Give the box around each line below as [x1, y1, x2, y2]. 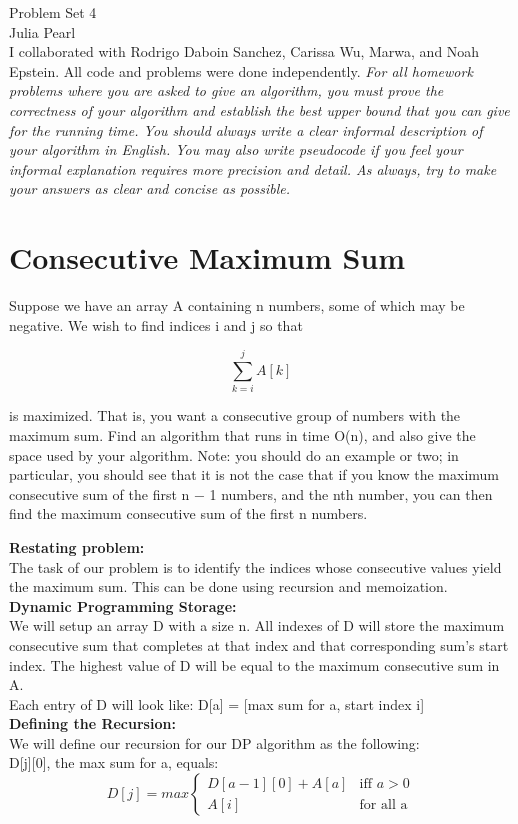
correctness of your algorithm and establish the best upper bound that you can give [9, 99, 510, 120]
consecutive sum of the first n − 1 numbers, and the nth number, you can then [9, 483, 493, 504]
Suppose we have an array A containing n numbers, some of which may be [9, 295, 465, 316]
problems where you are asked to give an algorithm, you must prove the [9, 80, 444, 101]
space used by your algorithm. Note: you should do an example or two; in [9, 444, 459, 465]
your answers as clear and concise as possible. [9, 178, 291, 199]
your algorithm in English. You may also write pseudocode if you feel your [9, 139, 463, 160]
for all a [359, 797, 408, 812]
